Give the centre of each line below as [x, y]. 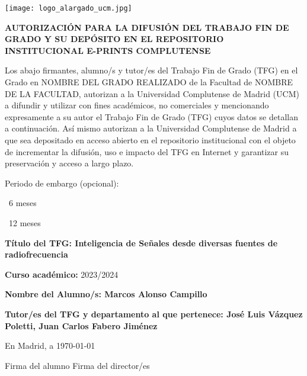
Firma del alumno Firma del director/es [77, 365]
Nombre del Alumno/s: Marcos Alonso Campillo [106, 294]
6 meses [23, 203]
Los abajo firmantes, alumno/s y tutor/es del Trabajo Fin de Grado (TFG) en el [151, 70]
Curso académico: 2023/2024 [62, 274]
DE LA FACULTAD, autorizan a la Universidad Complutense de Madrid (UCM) [152, 93]
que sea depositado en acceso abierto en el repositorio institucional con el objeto [150, 140]
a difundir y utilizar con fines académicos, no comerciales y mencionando [137, 105]
